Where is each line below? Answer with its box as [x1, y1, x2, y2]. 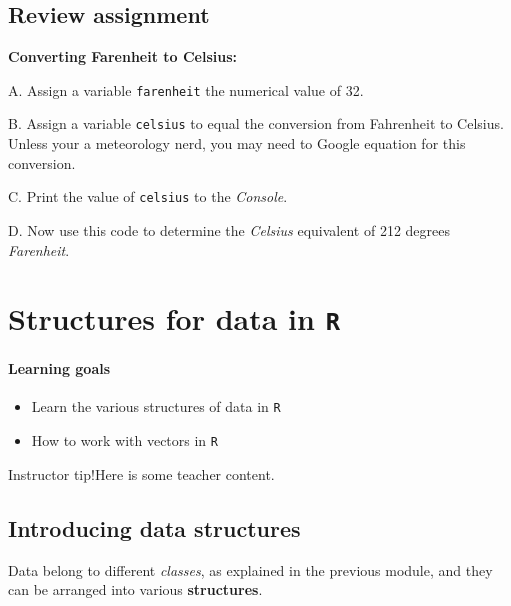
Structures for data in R [8, 298, 340, 339]
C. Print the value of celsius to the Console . [8, 186, 288, 207]
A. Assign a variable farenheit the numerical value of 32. [8, 79, 364, 100]
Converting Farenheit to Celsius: [8, 46, 238, 67]
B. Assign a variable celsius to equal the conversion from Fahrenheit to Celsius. [8, 113, 504, 134]
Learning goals [8, 358, 111, 379]
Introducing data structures [8, 512, 301, 543]
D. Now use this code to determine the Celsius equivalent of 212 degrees [8, 219, 451, 240]
